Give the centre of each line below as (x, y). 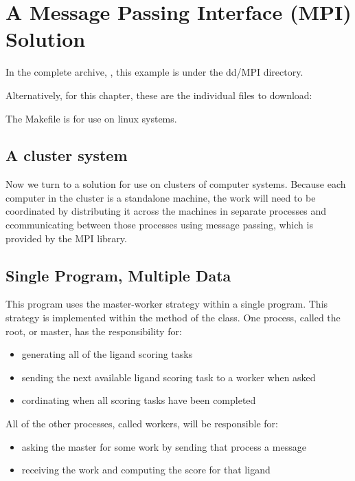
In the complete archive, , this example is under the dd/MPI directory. (154, 72)
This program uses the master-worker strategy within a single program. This (167, 304)
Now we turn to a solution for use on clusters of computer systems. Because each (176, 184)
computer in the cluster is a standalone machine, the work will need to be (161, 197)
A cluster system (67, 155)
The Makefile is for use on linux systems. (91, 118)
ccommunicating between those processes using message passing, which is (159, 225)
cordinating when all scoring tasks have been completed (139, 400)
